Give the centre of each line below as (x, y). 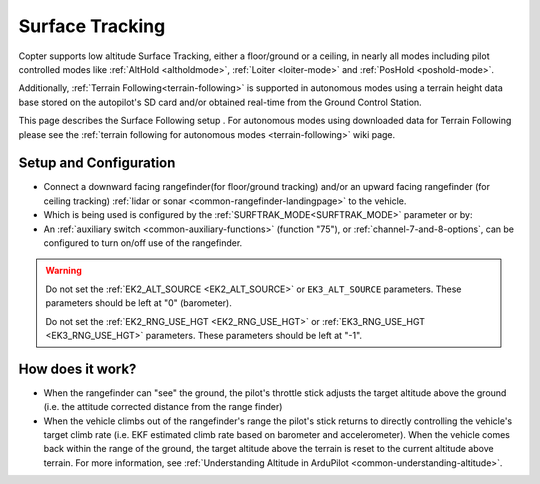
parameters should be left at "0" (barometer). (138, 303)
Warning (63, 271)
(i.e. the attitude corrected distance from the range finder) (163, 407)
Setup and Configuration (97, 163)
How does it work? (77, 368)
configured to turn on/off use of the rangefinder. (143, 242)
